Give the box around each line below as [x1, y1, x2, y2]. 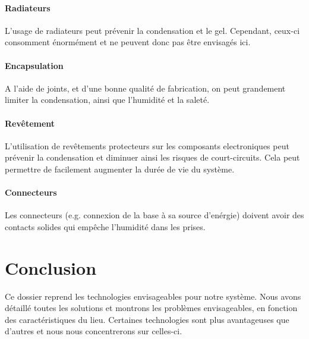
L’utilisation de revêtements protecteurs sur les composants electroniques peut [5, 139, 289, 152]
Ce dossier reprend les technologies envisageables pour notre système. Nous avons [5, 290, 301, 302]
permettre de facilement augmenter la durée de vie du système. [5, 162, 235, 175]
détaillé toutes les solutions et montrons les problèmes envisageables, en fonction [5, 302, 298, 314]
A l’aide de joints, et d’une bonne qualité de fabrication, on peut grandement [5, 81, 286, 94]
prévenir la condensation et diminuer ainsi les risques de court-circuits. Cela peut [5, 151, 300, 164]
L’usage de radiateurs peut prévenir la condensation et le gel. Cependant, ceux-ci [5, 24, 300, 36]
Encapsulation [5, 59, 64, 71]
